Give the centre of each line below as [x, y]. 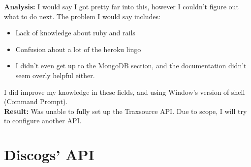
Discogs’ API [49, 154]
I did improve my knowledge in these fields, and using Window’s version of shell [125, 92]
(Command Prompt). [36, 101]
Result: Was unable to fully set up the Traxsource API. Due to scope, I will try [125, 111]
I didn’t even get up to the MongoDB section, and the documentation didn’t [131, 66]
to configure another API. [43, 121]
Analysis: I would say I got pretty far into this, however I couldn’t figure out [121, 6]
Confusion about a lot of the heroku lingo [78, 49]
